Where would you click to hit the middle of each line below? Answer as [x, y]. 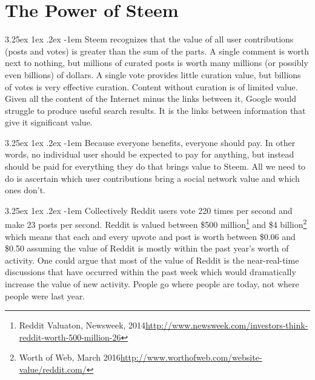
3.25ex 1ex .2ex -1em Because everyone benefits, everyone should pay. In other [150, 142]
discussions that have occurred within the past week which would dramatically [151, 272]
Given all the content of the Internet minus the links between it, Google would [151, 98]
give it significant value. [49, 122]
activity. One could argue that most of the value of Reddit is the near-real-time [152, 260]
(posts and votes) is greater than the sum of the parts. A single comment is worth [157, 51]
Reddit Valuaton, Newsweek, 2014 [82, 325]
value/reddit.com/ [53, 369]
